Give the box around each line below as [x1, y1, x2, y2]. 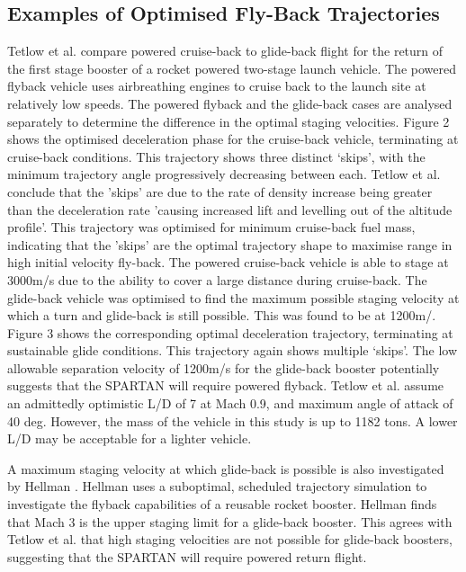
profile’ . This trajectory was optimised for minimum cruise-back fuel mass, [7, 218, 416, 237]
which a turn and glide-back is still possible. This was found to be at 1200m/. [7, 306, 436, 325]
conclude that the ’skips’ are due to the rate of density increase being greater [7, 182, 433, 201]
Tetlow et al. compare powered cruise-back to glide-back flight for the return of [7, 41, 444, 60]
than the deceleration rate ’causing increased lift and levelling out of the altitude [7, 200, 453, 219]
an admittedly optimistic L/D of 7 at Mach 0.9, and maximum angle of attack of [7, 394, 453, 413]
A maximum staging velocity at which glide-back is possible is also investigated [7, 459, 444, 478]
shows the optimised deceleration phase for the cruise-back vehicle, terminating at [7, 130, 459, 148]
